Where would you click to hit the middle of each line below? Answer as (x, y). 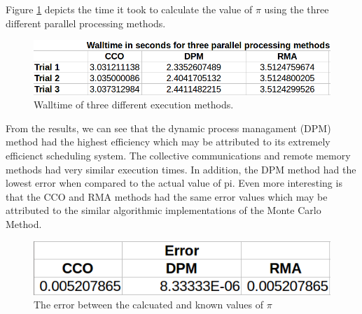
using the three (297, 9)
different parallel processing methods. (86, 23)
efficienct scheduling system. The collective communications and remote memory (178, 156)
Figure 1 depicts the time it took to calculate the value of (129, 9)
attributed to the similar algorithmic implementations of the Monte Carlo (163, 210)
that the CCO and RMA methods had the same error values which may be (167, 196)
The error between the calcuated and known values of (149, 305)
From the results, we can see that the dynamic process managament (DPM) (168, 128)
